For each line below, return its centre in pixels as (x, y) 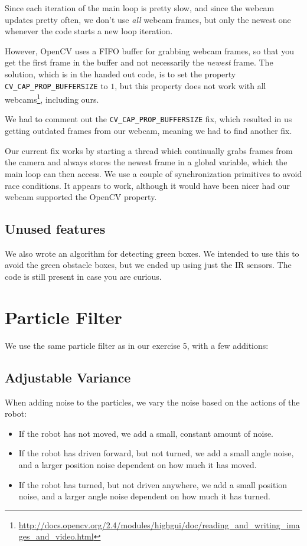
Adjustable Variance (68, 377)
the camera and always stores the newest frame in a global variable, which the (146, 162)
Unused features (55, 229)
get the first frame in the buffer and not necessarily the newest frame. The (139, 62)
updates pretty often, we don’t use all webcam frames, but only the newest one (148, 19)
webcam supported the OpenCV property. (81, 197)
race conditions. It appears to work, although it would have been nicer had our (147, 185)
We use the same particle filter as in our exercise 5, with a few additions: (137, 345)
